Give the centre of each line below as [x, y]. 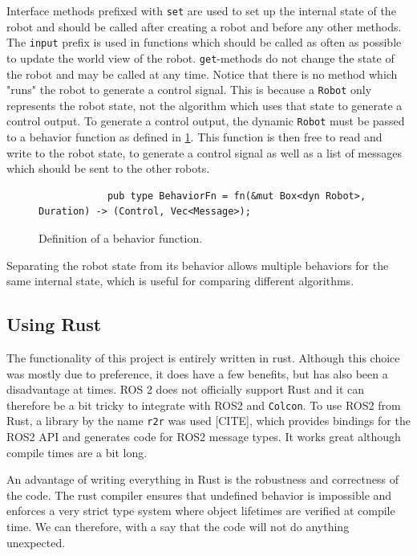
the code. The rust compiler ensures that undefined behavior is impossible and [199, 495]
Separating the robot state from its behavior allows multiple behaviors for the [198, 265]
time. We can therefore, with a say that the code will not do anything [178, 527]
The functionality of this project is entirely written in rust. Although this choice [203, 358]
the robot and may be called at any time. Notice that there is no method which [202, 74]
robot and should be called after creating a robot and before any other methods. [204, 26]
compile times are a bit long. [77, 452]
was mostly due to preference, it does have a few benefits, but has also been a [197, 373]
